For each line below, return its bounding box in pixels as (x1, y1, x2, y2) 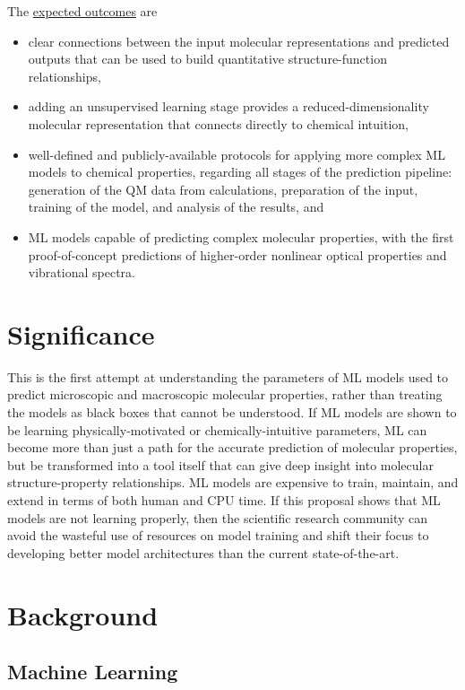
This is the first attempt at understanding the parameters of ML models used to (7, 367, 449, 386)
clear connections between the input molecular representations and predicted (28, 31, 450, 50)
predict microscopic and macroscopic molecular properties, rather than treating (7, 385, 443, 404)
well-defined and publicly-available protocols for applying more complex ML (28, 144, 445, 163)
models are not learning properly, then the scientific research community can (7, 508, 428, 527)
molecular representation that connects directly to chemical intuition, (28, 114, 409, 133)
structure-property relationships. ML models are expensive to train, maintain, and (7, 473, 459, 492)
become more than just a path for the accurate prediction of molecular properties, (7, 438, 458, 457)
